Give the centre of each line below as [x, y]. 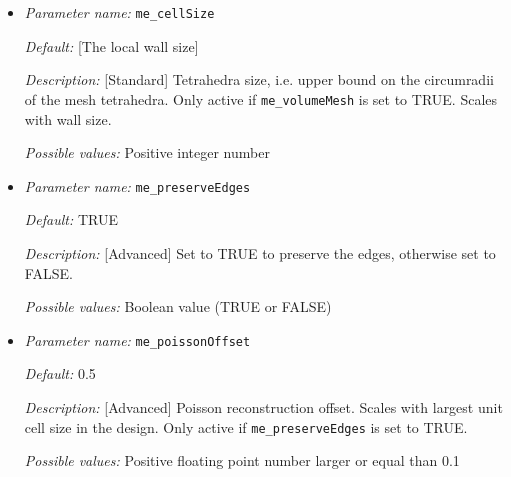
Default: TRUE [71, 219]
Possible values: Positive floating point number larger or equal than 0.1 [242, 460]
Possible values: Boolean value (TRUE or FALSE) [178, 306]
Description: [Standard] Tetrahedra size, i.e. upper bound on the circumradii [259, 79]
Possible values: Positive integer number [147, 152]
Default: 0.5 [60, 373]
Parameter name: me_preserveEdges [137, 185]
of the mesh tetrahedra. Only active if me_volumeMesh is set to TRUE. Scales [261, 98]
